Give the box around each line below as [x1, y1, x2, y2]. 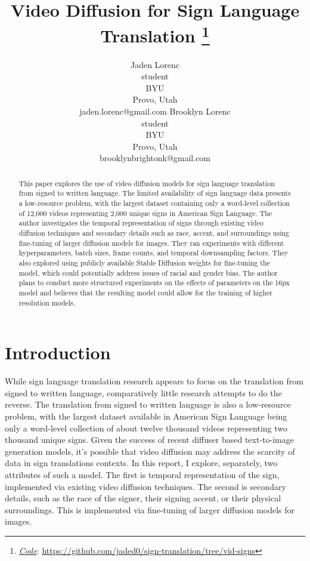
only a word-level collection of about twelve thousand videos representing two [5, 421, 287, 434]
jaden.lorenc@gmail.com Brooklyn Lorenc [79, 105, 231, 118]
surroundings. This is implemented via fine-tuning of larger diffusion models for [5, 503, 295, 516]
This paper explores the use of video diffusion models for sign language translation [18, 178, 275, 188]
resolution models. [18, 297, 76, 307]
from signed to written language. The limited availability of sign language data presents [18, 188, 291, 198]
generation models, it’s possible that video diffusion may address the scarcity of [5, 445, 295, 457]
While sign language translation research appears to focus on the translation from [5, 375, 303, 387]
